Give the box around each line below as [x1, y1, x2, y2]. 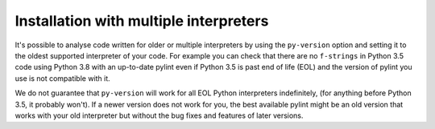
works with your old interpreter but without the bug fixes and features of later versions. [14, 111, 304, 120]
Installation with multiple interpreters [14, 12, 269, 30]
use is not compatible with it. [14, 73, 110, 83]
